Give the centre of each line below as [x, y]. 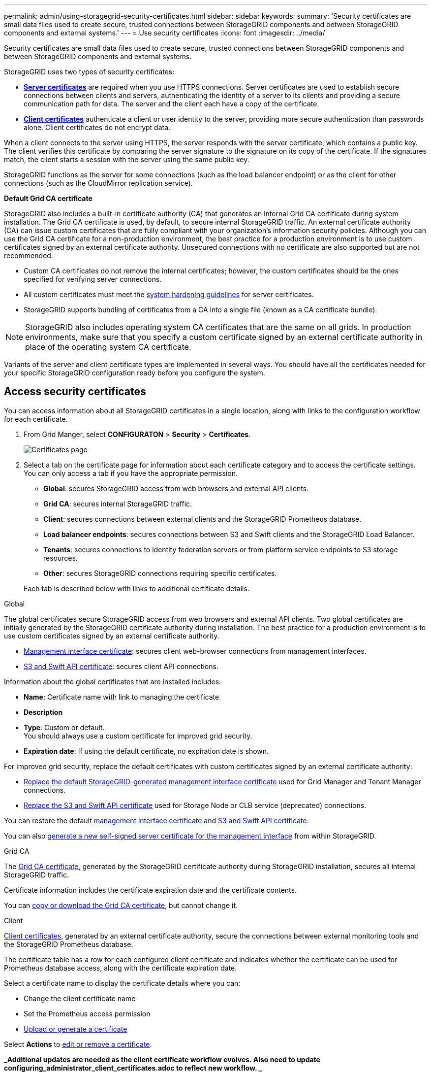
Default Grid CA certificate [48, 198]
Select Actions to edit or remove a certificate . [78, 1044]
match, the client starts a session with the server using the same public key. [127, 159]
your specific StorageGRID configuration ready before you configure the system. [135, 373]
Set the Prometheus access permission [87, 1013]
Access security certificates [75, 392]
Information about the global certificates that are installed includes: [113, 681]
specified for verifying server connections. [93, 279]
